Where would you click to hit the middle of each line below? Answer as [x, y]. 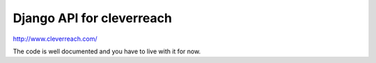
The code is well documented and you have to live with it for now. [107, 51]
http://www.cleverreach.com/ [55, 39]
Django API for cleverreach [92, 18]
